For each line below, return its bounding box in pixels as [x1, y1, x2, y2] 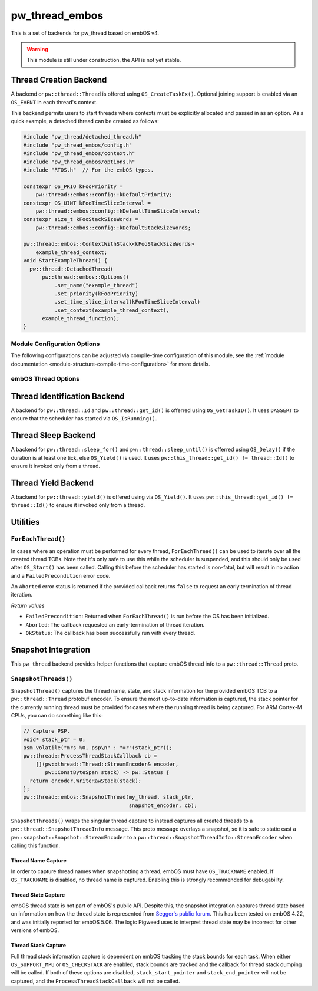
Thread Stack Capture [11, 942, 67, 949]
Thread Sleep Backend [11, 430, 96, 440]
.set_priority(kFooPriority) [54, 290, 138, 297]
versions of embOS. [11, 927, 59, 934]
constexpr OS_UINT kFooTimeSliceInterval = [23, 199, 151, 206]
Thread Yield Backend [11, 478, 94, 488]
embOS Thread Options [11, 375, 79, 383]
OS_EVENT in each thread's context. [11, 98, 98, 106]
